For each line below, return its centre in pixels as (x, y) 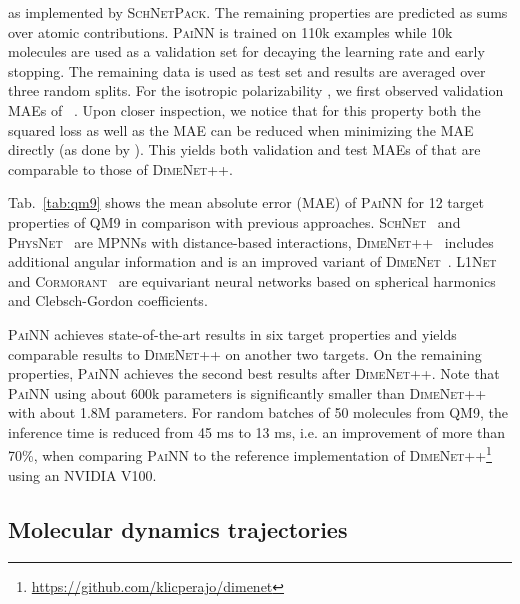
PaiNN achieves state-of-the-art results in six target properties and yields (232, 333)
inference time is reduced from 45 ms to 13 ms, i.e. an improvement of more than (256, 431)
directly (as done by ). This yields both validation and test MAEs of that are (244, 149)
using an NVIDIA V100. (82, 474)
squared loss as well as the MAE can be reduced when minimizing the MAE (241, 129)
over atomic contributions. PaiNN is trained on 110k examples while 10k (230, 31)
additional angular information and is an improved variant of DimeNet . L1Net (252, 261)
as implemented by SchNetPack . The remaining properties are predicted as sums (258, 12)
